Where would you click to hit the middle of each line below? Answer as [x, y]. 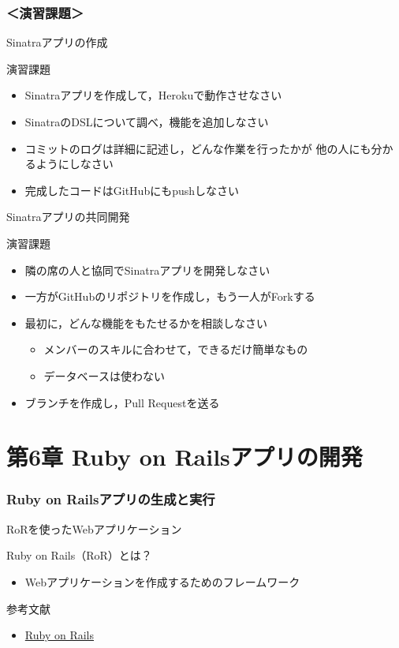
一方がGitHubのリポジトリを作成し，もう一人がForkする [170, 296]
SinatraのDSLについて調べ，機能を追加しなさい [147, 122]
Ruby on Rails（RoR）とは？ [79, 555]
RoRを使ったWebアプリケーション [94, 528]
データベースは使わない [104, 375]
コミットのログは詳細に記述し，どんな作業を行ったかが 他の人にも [198, 148]
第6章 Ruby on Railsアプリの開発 [185, 457]
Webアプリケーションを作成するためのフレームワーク [162, 581]
